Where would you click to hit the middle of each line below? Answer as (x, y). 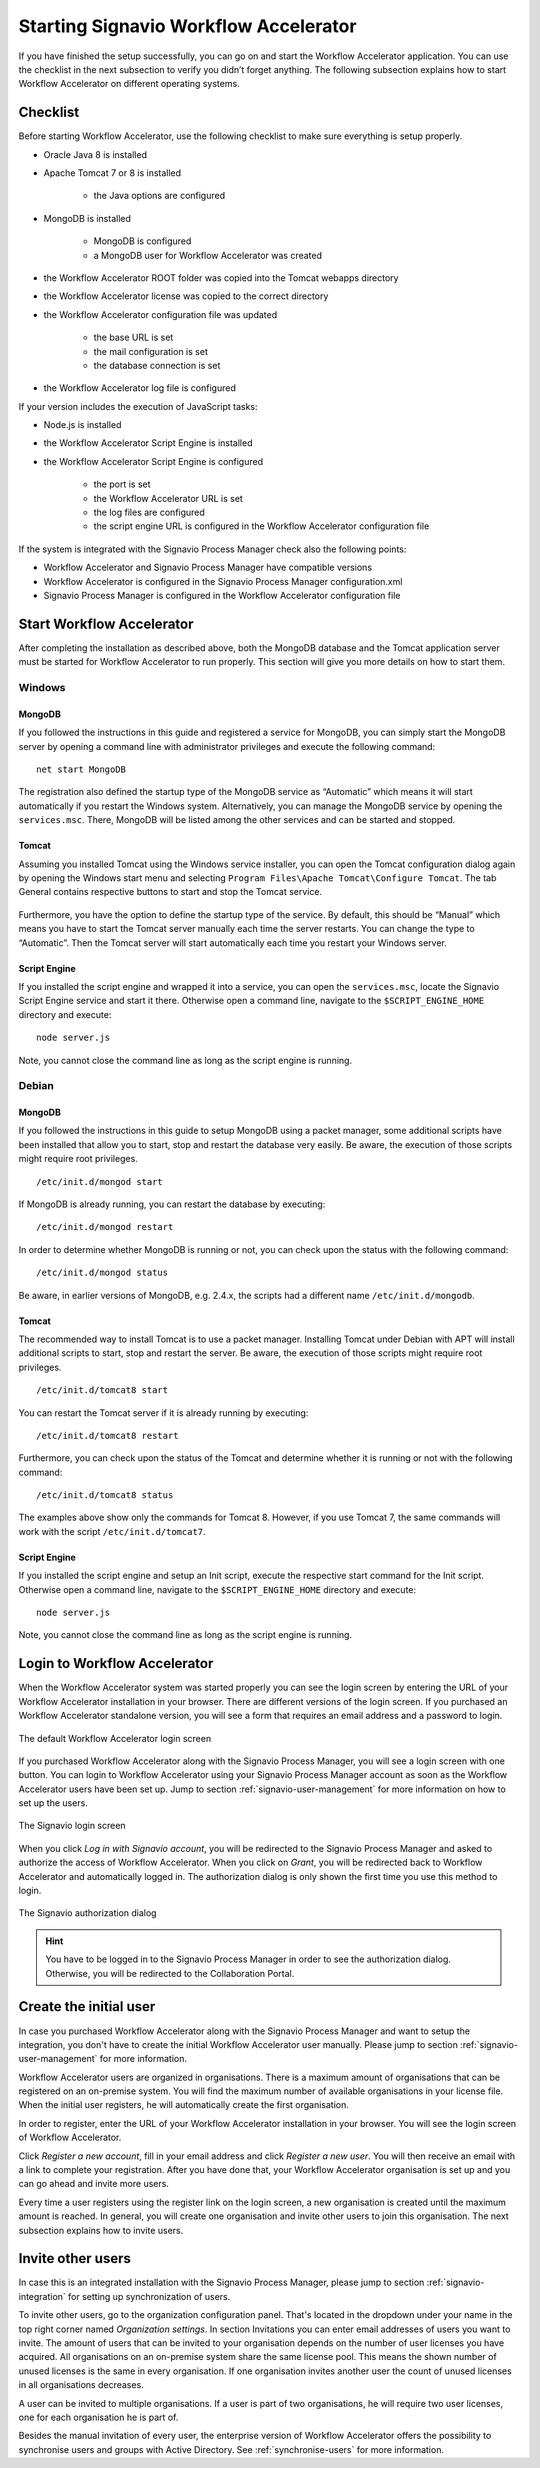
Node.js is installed (82, 425)
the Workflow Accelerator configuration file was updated (160, 314)
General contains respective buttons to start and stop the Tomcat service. (170, 892)
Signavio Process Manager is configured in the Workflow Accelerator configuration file (222, 595)
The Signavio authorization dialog (87, 1913)
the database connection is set (157, 365)
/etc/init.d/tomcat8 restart (107, 1435)
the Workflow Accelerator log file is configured (140, 388)
